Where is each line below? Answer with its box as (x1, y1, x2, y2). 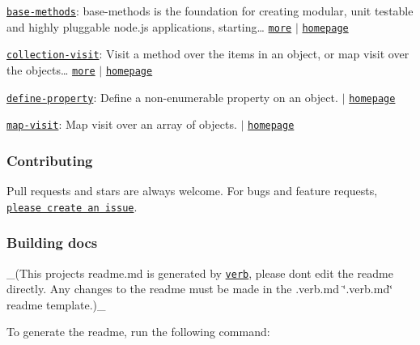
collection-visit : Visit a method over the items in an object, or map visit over (6, 45, 409, 62)
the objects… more (6, 61, 95, 78)
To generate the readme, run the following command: (6, 323, 270, 340)
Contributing (6, 150, 93, 170)
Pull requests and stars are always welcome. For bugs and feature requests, (6, 182, 378, 199)
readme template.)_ (6, 296, 106, 313)
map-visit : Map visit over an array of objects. (6, 116, 237, 133)
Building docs (6, 232, 98, 253)
